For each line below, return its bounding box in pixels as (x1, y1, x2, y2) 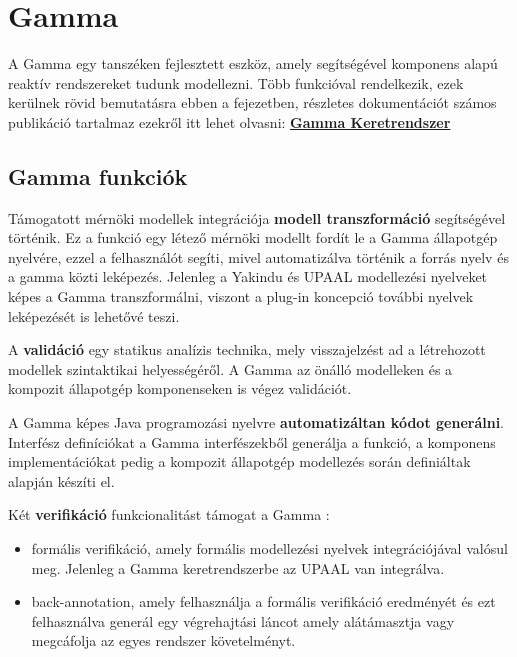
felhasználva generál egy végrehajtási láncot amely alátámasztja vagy (31, 610, 455, 631)
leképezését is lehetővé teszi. (8, 305, 180, 326)
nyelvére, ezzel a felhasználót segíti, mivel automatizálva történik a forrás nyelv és (8, 246, 509, 267)
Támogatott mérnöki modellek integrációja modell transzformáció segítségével (8, 207, 506, 228)
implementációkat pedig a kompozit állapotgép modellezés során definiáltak (8, 451, 471, 472)
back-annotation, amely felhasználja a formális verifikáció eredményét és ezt (31, 591, 496, 612)
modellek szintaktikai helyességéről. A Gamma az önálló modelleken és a (8, 358, 453, 379)
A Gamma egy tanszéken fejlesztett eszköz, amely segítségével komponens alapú (8, 53, 498, 74)
